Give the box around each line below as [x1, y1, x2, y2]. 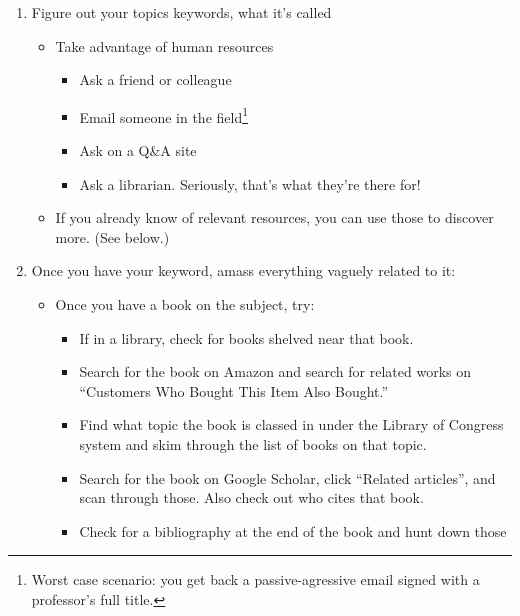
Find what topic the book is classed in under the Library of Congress [79, 414, 504, 435]
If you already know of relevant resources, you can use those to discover [55, 207, 494, 228]
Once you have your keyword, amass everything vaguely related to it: [31, 260, 456, 281]
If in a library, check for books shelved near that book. [79, 327, 414, 348]
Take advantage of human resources [55, 35, 274, 56]
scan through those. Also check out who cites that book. [79, 487, 424, 508]
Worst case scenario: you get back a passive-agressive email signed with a [31, 569, 480, 590]
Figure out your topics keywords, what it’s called [31, 2, 332, 22]
